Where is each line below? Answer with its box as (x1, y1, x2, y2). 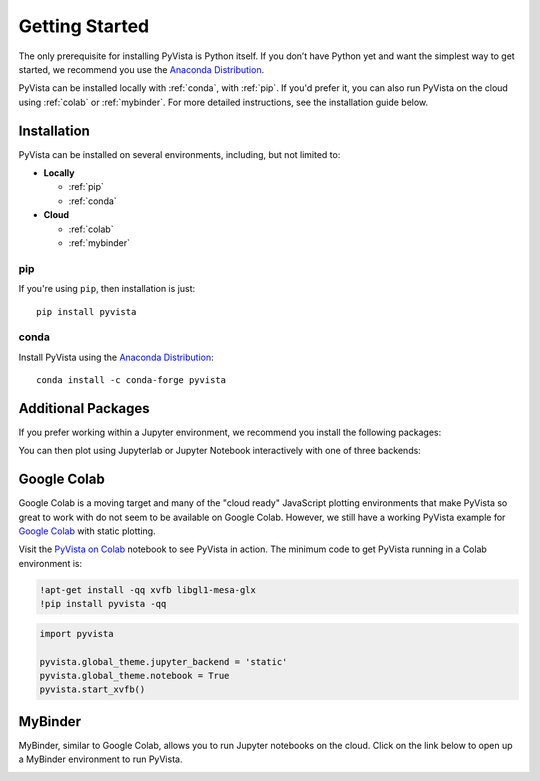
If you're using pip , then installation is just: (18, 283, 196, 295)
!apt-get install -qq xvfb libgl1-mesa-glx (39, 584, 257, 595)
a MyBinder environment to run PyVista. (18, 753, 183, 765)
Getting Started (18, 15, 150, 37)
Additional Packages (18, 400, 150, 417)
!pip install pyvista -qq (39, 598, 167, 610)
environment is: (18, 557, 83, 569)
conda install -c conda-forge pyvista (36, 375, 227, 386)
